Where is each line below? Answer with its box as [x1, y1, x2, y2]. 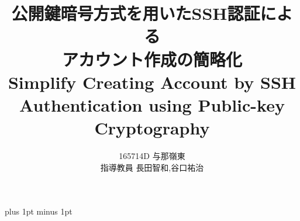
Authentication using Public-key [19, 92, 285, 116]
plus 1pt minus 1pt [5, 205, 73, 217]
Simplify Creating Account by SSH [8, 70, 296, 94]
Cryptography [94, 116, 210, 140]
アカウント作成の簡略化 [61, 47, 242, 71]
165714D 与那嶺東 [119, 150, 185, 162]
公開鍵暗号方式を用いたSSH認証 [11, 1, 260, 25]
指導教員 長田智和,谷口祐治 [100, 161, 204, 173]
